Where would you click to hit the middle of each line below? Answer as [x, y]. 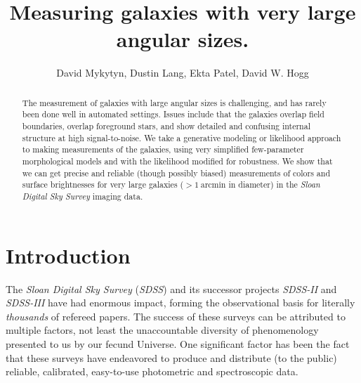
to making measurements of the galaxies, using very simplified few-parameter [163, 149]
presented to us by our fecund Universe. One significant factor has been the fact [178, 343]
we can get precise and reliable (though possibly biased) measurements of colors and [176, 173]
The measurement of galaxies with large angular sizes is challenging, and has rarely [174, 102]
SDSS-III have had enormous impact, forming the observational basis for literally [180, 303]
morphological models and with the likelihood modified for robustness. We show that [177, 161]
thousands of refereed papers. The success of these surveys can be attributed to [176, 316]
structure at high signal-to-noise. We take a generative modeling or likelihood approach [182, 137]
